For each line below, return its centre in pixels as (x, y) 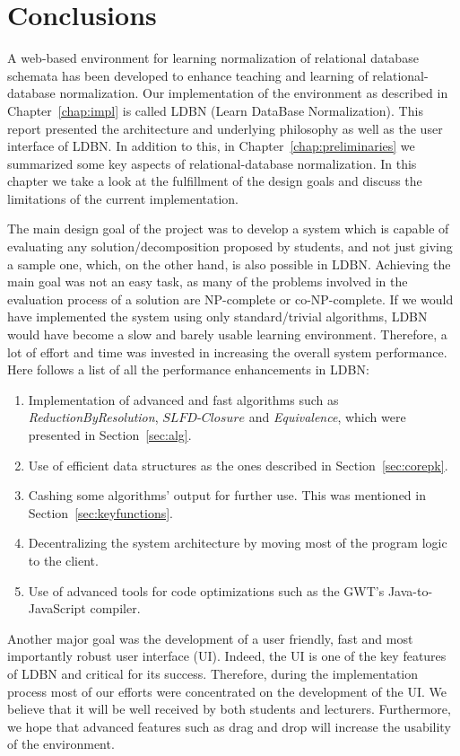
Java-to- (410, 590)
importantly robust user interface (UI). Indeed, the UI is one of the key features (227, 656)
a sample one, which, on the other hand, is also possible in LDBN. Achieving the (229, 264)
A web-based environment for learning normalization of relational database (213, 58)
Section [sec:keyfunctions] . (100, 512)
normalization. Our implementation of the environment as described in (254, 93)
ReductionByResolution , (93, 417)
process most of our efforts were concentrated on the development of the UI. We (227, 691)
